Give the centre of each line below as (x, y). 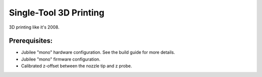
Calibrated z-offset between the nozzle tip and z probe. (77, 66)
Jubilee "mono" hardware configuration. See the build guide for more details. (98, 52)
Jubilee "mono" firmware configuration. (61, 59)
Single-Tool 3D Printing (57, 13)
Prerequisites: (31, 41)
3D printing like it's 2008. (34, 27)
